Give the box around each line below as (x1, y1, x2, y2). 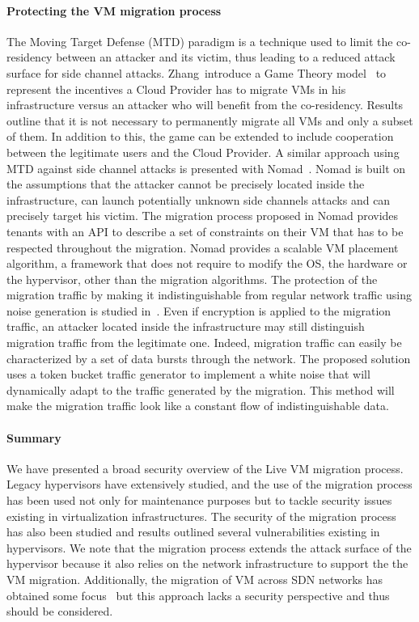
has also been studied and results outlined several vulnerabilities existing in (6, 523, 380, 540)
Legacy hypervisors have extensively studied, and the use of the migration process (6, 476, 413, 493)
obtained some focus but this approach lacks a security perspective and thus (6, 586, 390, 603)
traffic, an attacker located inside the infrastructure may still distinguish (6, 318, 365, 335)
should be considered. (6, 603, 113, 620)
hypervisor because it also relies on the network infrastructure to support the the (6, 555, 408, 572)
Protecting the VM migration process (6, 2, 222, 19)
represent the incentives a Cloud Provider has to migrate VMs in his (6, 80, 346, 97)
